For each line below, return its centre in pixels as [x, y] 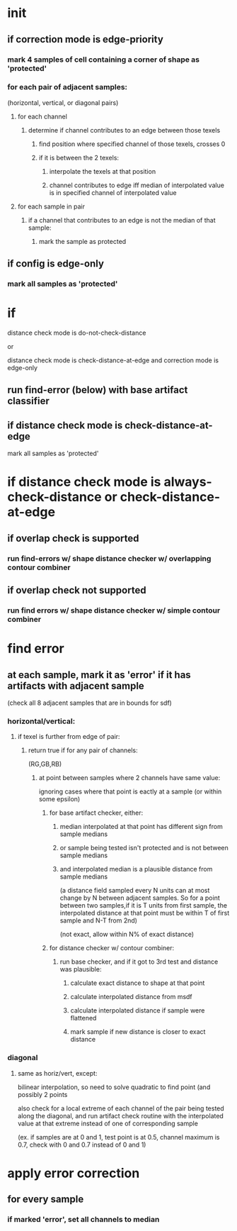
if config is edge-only [56, 264]
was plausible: [81, 969]
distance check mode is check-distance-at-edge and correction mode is [113, 360]
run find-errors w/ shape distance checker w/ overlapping [109, 558]
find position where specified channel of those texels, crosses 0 [132, 144]
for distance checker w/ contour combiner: [112, 948]
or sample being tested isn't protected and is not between [144, 848]
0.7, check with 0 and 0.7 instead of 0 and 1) [82, 1144]
